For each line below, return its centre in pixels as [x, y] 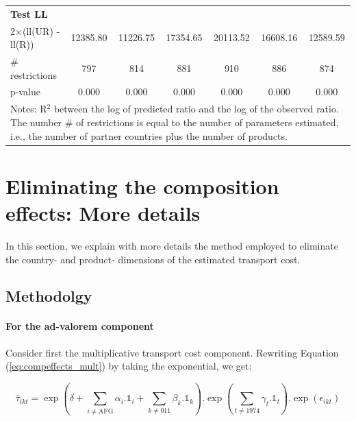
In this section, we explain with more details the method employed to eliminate [172, 245]
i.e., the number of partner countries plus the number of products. [149, 135]
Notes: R [29, 109]
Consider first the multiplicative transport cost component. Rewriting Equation [172, 352]
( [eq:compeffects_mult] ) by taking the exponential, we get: [129, 366]
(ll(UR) [38, 31]
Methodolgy [49, 296]
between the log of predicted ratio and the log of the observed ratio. [196, 109]
